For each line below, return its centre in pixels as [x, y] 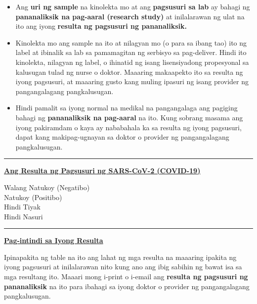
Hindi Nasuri [23, 216]
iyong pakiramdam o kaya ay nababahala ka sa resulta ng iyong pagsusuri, [128, 127]
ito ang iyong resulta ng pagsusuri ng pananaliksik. [101, 26]
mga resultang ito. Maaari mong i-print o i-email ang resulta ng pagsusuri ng [126, 277]
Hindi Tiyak [22, 207]
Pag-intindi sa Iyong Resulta [54, 240]
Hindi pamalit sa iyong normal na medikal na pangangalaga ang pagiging [127, 108]
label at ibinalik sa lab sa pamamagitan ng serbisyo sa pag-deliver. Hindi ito [131, 52]
